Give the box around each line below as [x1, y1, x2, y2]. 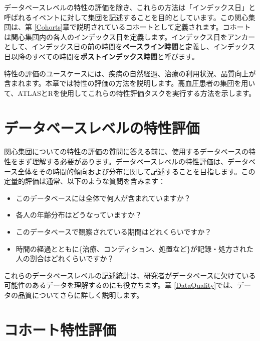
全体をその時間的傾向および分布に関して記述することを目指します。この [18, 166, 255, 176]
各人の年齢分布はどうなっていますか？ [16, 209, 142, 220]
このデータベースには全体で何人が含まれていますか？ [16, 192, 191, 203]
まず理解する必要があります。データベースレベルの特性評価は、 [18, 156, 227, 167]
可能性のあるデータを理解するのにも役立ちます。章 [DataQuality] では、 [4, 280, 237, 290]
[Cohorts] [34, 22, 63, 32]
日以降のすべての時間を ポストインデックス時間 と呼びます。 [4, 51, 199, 61]
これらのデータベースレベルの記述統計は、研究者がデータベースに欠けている [4, 270, 256, 280]
